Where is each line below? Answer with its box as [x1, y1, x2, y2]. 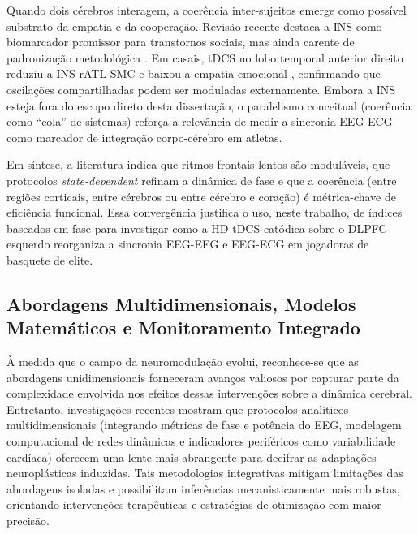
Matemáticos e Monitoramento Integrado [6, 315, 360, 340]
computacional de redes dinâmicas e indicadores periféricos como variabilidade [6, 433, 396, 450]
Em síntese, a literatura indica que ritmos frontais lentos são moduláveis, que [6, 156, 390, 173]
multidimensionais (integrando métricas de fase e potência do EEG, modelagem [6, 416, 402, 433]
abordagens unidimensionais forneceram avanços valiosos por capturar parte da [6, 368, 399, 385]
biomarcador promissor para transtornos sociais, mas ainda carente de [6, 33, 355, 50]
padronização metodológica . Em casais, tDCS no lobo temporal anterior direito [6, 49, 403, 66]
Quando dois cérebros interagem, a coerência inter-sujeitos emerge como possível [6, 2, 407, 18]
